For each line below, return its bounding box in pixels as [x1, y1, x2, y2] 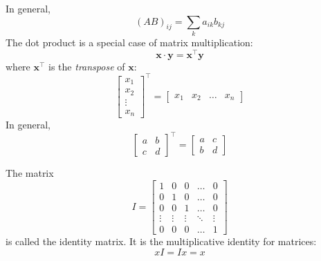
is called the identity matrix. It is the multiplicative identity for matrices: [6, 234, 317, 249]
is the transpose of [48, 59, 125, 73]
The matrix [6, 166, 54, 180]
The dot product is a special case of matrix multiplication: [6, 35, 253, 49]
